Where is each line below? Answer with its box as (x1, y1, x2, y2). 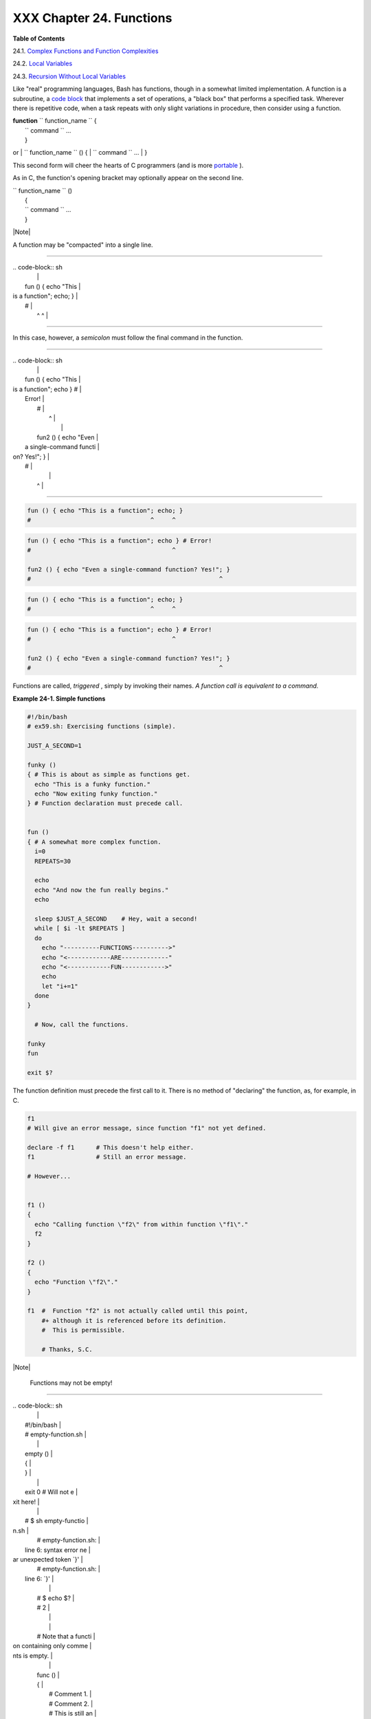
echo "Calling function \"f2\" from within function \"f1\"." (34, 1220, 249, 1228)
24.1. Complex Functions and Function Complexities (12, 47, 159, 55)
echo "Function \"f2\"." (34, 1278, 118, 1286)
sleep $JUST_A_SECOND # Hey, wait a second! (34, 915, 198, 923)
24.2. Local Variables (12, 59, 73, 68)
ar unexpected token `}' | (12, 1555, 83, 1564)
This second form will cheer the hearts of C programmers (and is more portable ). (12, 161, 244, 169)
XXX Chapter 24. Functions (12, 10, 172, 25)
